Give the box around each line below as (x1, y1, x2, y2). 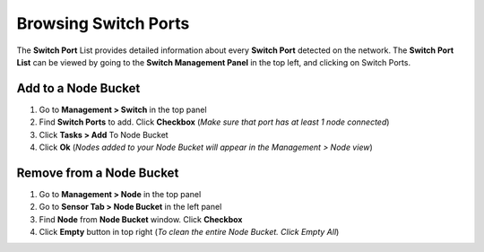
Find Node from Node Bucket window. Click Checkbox (39, 213, 243, 224)
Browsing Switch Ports (16, 13, 190, 33)
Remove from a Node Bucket (16, 165, 179, 180)
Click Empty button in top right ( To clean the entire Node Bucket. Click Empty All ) (39, 227, 340, 238)
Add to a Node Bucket (16, 81, 141, 96)
